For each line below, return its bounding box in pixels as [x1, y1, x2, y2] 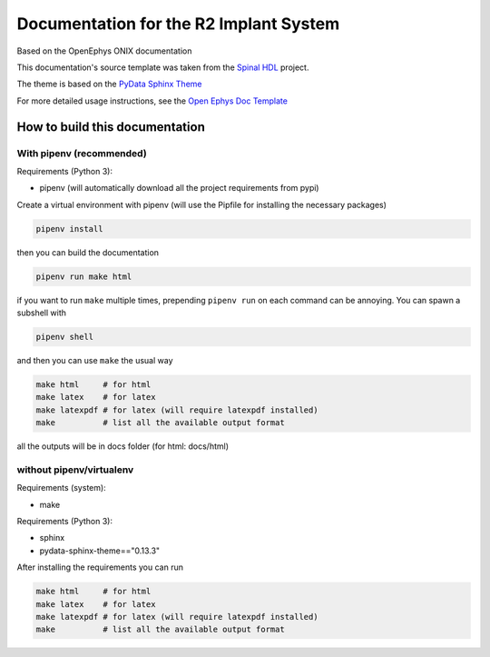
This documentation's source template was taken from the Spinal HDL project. [16, 62, 309, 73]
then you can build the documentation [16, 246, 159, 258]
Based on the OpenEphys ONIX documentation [16, 45, 192, 56]
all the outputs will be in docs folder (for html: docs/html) [16, 441, 230, 452]
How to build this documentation [16, 119, 206, 134]
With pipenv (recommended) [16, 146, 147, 159]
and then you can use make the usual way [16, 354, 173, 365]
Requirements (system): [16, 483, 106, 493]
